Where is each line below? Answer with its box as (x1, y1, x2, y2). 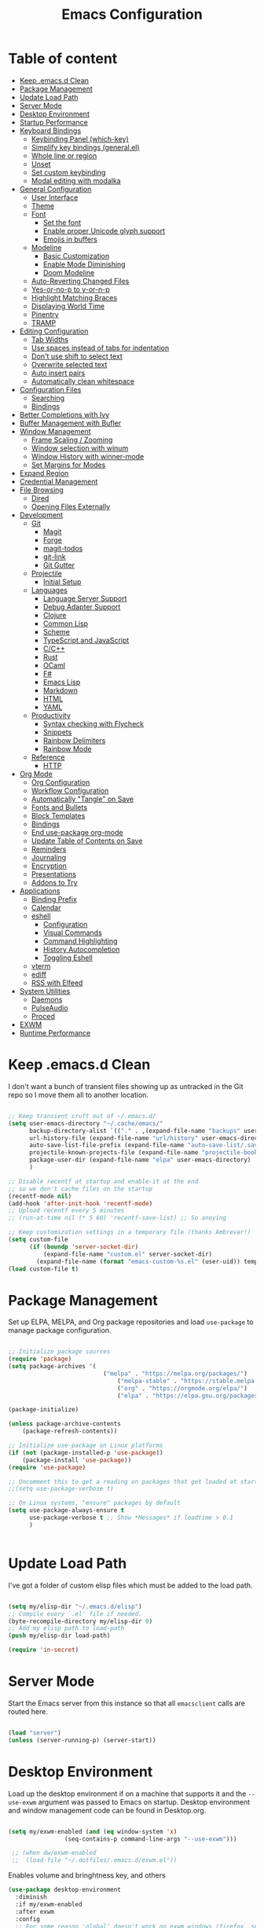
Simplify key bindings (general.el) (31, 142, 140, 152)
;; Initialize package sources (8, 1348, 111, 1356)
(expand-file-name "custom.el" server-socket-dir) (42, 1250, 213, 1258)
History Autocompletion (42, 944, 120, 954)
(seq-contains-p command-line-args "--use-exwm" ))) (64, 1834, 237, 1843)
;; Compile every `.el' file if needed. (8, 1610, 143, 1617)
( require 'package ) (8, 1355, 72, 1363)
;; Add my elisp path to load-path (8, 1624, 125, 1632)
